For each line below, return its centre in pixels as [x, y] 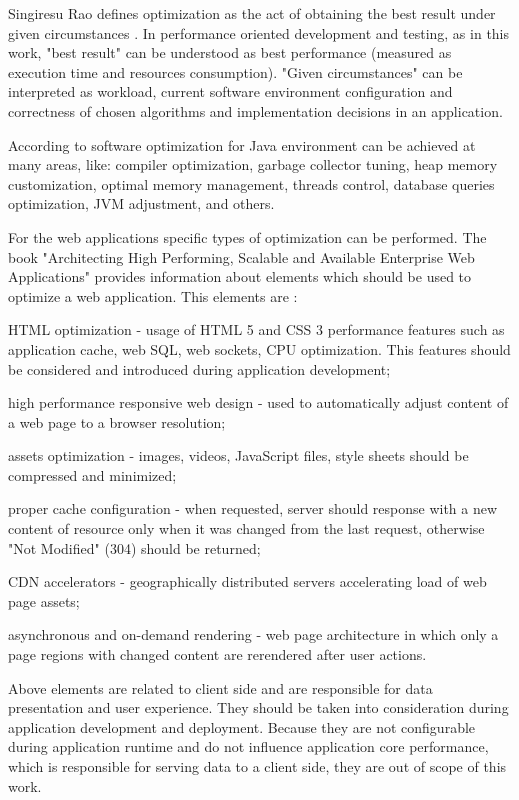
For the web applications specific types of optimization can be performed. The [247, 236]
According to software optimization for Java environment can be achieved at [242, 144]
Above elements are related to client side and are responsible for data [220, 687]
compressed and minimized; [92, 474]
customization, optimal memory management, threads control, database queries [251, 183]
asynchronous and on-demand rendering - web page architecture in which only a [253, 634]
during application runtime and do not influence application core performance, [248, 746]
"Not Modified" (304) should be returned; [134, 547]
